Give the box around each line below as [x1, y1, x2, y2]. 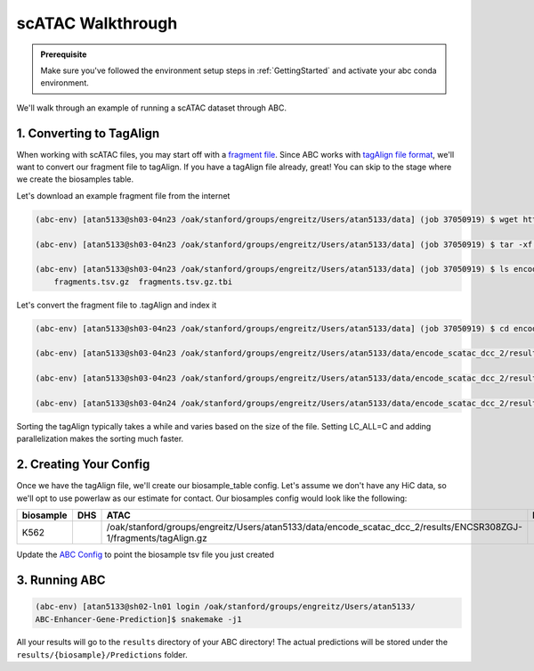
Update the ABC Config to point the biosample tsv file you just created [16, 549, 275, 561]
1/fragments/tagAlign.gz [106, 532, 208, 544]
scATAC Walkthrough [16, 13, 178, 33]
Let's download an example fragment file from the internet [16, 190, 231, 200]
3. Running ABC [16, 572, 106, 587]
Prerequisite [40, 49, 87, 60]
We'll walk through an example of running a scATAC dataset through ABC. [16, 102, 287, 113]
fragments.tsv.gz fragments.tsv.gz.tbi [53, 276, 233, 287]
